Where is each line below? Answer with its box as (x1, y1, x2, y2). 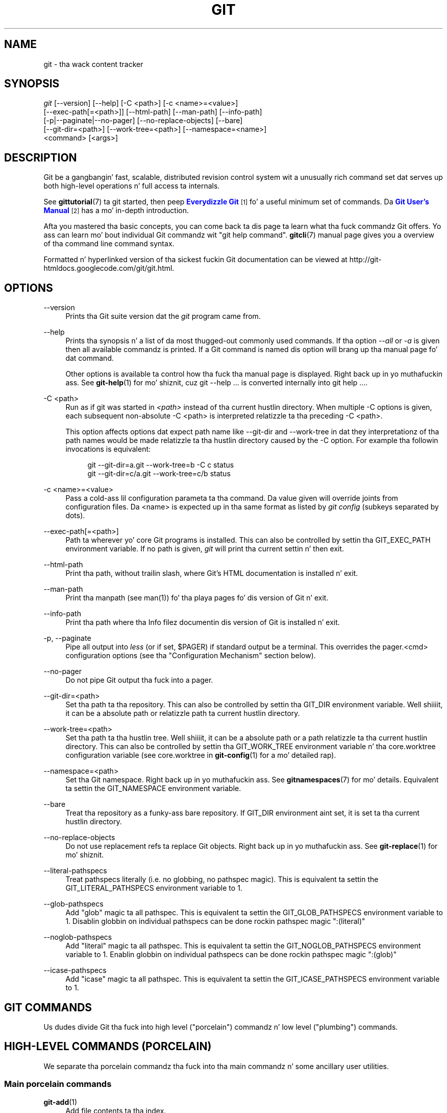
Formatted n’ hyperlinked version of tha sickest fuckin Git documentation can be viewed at (43, 255, 347, 264)
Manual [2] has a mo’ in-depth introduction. (43, 206, 189, 215)
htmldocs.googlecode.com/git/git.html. (43, 264, 175, 273)
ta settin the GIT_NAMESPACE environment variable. (65, 784, 241, 793)
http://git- (349, 255, 382, 264)
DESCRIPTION (4, 151, 77, 164)
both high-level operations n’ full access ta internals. (43, 181, 220, 191)
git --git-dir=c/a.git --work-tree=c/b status (87, 469, 231, 478)
